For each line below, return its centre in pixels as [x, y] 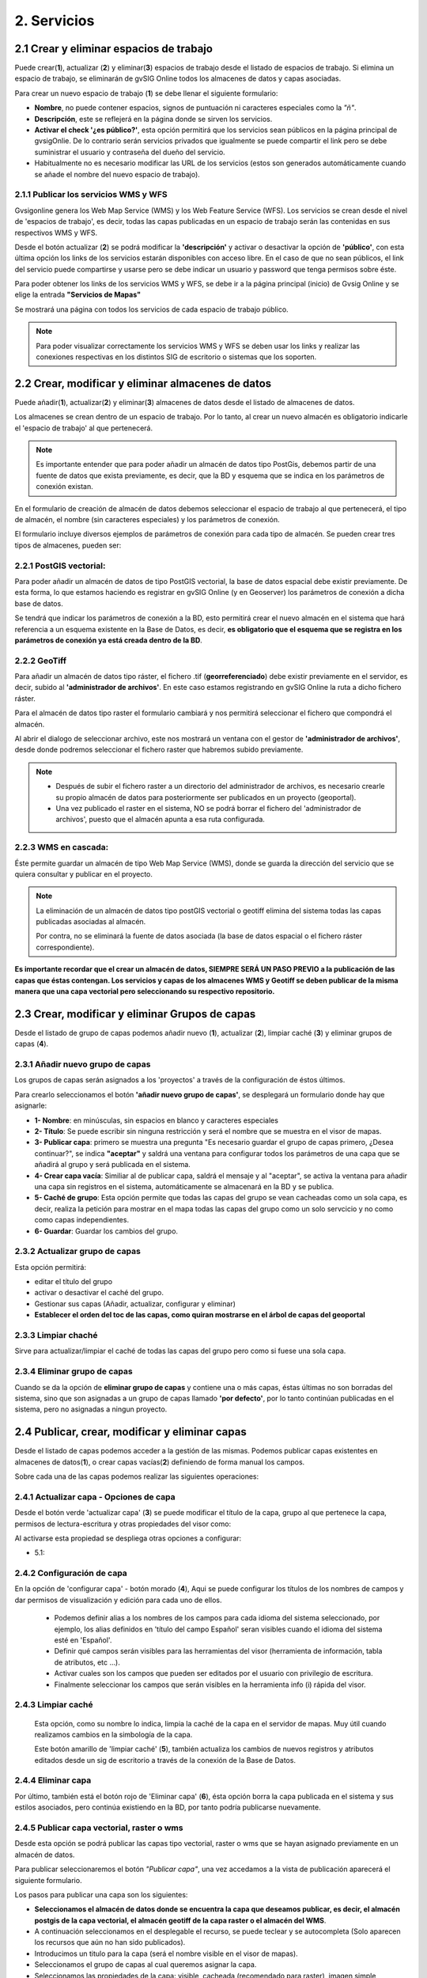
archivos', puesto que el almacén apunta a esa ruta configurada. [160, 820]
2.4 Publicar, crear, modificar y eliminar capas [130, 1432]
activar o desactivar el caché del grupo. [99, 1293]
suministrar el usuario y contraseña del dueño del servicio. [130, 152]
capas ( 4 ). [32, 1044]
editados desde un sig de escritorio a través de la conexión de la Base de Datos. [165, 1760]
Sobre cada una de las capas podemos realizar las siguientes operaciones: [137, 1476]
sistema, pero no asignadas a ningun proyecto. [91, 1409]
